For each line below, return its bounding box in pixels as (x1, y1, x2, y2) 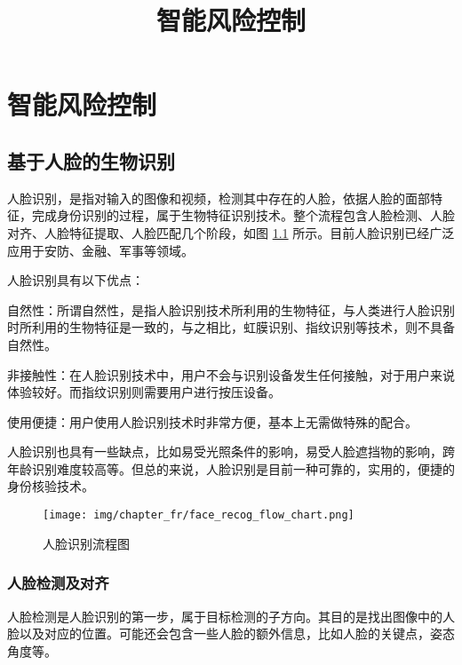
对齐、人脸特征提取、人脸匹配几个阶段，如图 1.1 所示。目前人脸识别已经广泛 (7, 223, 455, 241)
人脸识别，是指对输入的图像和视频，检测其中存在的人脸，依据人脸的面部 (7, 188, 430, 207)
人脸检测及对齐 (7, 572, 109, 594)
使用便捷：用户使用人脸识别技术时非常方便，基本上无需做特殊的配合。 (7, 412, 418, 431)
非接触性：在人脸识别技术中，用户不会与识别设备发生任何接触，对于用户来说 (7, 365, 455, 384)
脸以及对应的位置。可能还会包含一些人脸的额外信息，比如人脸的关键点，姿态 (7, 624, 455, 643)
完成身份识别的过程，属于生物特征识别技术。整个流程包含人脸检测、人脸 (31, 206, 455, 225)
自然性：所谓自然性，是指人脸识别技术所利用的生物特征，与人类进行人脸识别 (7, 300, 455, 319)
